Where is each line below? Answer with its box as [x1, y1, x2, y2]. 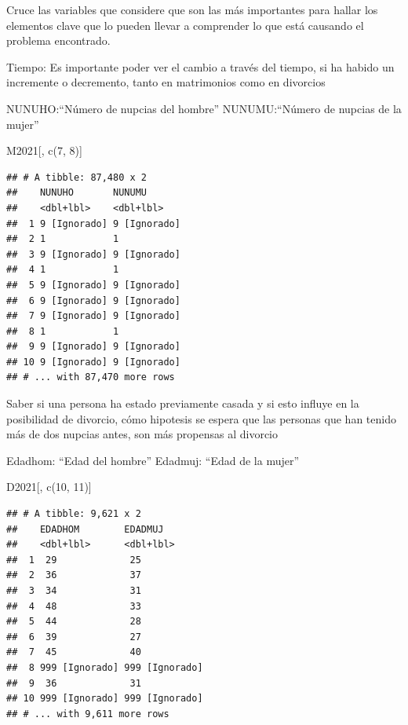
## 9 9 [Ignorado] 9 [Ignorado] [6, 341, 180, 353]
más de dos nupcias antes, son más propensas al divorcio [6, 426, 278, 442]
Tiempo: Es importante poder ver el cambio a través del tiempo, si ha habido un [6, 58, 395, 75]
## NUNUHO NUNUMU [6, 187, 147, 199]
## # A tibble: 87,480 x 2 [6, 171, 147, 183]
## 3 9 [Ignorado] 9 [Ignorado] [6, 248, 180, 260]
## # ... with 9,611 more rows [6, 708, 169, 720]
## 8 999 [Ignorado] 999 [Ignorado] [6, 661, 203, 673]
